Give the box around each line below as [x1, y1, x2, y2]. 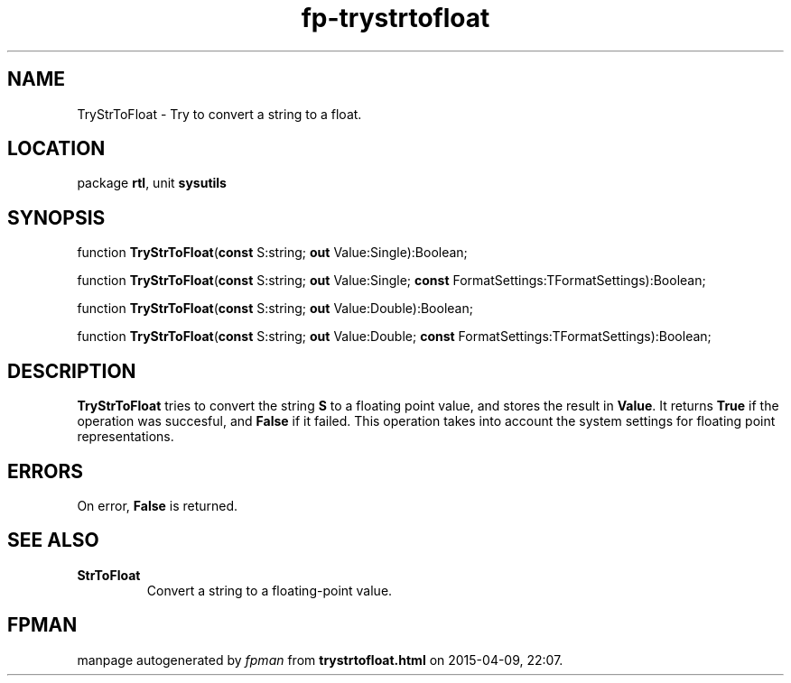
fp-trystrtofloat [301, 3, 490, 33]
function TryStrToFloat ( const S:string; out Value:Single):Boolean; [77, 245, 468, 261]
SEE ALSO [7, 529, 99, 552]
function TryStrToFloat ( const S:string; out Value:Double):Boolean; [77, 300, 473, 317]
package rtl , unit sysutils [77, 175, 227, 191]
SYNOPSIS [7, 206, 106, 229]
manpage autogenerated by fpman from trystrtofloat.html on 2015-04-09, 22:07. [77, 651, 563, 668]
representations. [77, 429, 174, 445]
